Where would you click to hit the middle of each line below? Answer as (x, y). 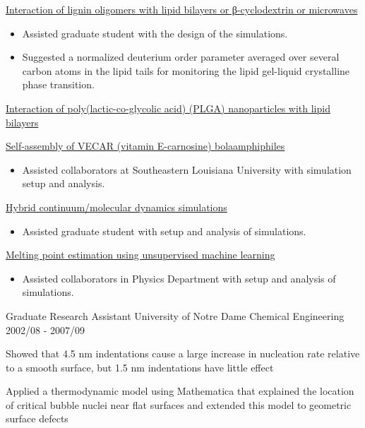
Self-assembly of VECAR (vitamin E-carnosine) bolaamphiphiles (145, 146)
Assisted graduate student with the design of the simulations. (155, 33)
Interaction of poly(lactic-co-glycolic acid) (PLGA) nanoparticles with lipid (168, 108)
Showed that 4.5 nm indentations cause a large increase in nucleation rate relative (183, 353)
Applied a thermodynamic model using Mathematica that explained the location (180, 391)
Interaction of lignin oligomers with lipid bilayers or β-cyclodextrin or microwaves (182, 9)
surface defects (37, 418)
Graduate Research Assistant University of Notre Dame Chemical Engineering (175, 315)
